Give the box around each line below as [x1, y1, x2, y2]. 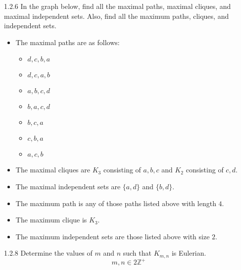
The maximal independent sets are [15, 181, 121, 191]
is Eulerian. [171, 248, 206, 258]
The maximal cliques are [15, 164, 91, 175]
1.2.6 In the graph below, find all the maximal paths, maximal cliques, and [4, 1, 231, 11]
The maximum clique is [15, 215, 87, 225]
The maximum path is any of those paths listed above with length [15, 198, 216, 208]
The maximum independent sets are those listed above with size [15, 231, 210, 241]
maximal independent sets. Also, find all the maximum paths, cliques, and [4, 10, 229, 21]
